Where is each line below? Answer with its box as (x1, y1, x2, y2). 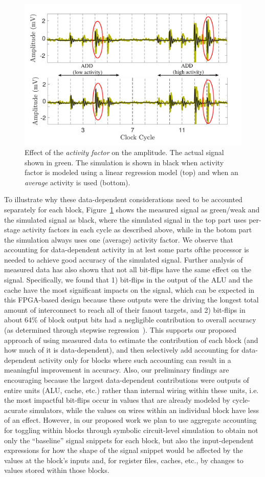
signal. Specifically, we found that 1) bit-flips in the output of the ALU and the (4, 274, 253, 285)
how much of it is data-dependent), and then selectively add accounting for (4, 344, 239, 355)
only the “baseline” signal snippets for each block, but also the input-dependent (4, 435, 254, 445)
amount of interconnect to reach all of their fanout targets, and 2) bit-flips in (4, 304, 246, 315)
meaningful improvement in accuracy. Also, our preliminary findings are (4, 364, 229, 375)
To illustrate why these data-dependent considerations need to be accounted (4, 194, 242, 205)
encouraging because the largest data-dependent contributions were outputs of (4, 375, 249, 385)
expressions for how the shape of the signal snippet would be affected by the (4, 445, 243, 456)
